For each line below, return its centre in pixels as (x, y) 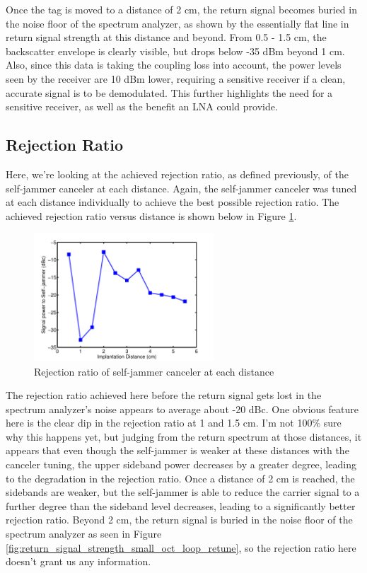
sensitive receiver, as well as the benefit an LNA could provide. (142, 106)
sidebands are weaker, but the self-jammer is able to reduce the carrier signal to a (183, 492)
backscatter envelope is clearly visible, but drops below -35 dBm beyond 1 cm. (175, 51)
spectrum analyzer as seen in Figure (84, 534)
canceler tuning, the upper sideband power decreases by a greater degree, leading (181, 464)
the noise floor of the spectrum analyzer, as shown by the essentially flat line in (177, 23)
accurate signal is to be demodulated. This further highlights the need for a (169, 92)
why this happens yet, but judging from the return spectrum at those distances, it (184, 436)
